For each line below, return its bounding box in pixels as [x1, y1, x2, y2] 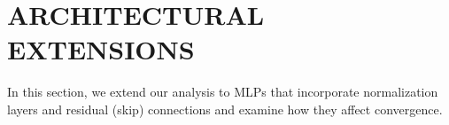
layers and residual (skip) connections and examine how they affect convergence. [7, 99, 443, 118]
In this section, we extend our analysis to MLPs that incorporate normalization [7, 82, 438, 101]
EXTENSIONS [7, 31, 195, 67]
